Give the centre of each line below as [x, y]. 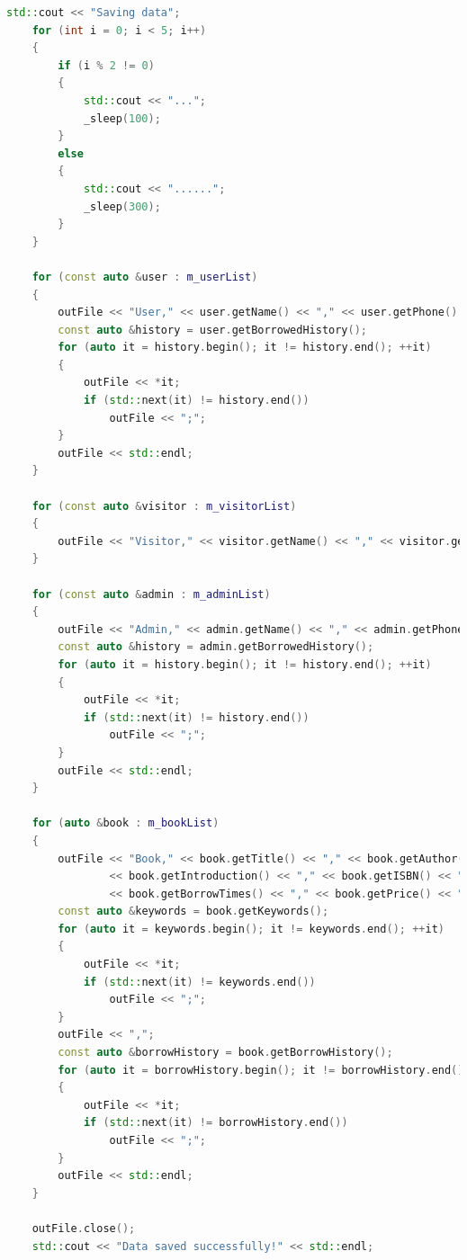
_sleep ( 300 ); [122, 206]
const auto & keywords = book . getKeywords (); [193, 911]
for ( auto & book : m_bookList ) [126, 823]
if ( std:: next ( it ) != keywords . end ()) [199, 982]
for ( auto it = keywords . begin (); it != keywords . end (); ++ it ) [251, 929]
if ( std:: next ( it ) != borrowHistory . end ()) [216, 1123]
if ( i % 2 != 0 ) [106, 65]
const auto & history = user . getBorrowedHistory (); [212, 330]
